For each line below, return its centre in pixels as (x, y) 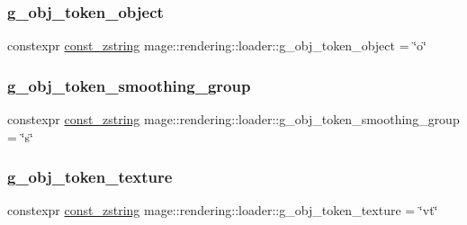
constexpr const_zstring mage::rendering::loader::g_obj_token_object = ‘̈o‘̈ (217, 45)
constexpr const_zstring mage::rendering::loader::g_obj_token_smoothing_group (233, 119)
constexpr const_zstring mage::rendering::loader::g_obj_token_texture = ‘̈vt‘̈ (223, 210)
